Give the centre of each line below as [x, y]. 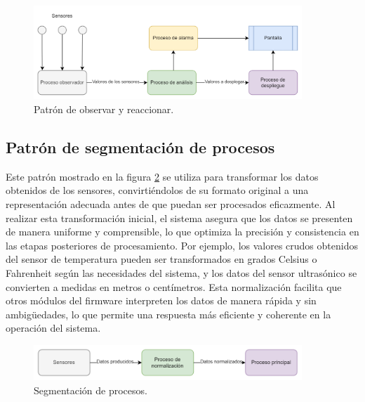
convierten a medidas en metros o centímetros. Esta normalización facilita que [174, 286]
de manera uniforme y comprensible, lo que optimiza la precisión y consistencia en [182, 232]
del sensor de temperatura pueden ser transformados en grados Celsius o [161, 259]
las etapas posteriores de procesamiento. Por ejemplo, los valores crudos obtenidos [182, 245]
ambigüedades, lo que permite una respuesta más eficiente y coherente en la [168, 314]
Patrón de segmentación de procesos [140, 147]
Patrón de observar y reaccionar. [104, 109]
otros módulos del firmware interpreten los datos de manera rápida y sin [161, 300]
